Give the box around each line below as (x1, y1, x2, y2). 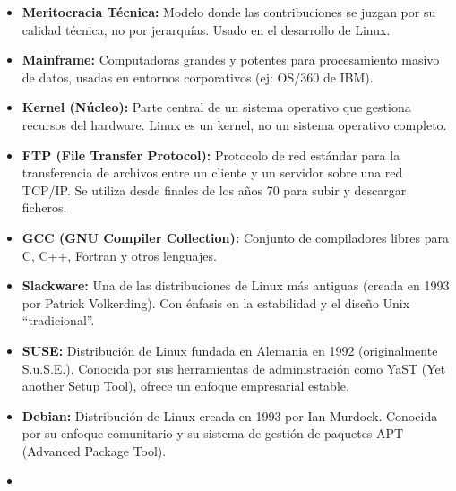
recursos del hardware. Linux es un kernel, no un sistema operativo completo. (22, 115, 447, 134)
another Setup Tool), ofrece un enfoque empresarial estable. (22, 376, 349, 395)
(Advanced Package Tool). (22, 441, 167, 460)
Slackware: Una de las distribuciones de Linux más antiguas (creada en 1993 (22, 276, 450, 295)
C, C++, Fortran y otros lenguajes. (22, 245, 217, 264)
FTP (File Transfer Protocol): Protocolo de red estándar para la (22, 145, 400, 164)
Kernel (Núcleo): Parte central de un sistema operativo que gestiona (22, 98, 411, 116)
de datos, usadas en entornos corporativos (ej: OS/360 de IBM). (22, 67, 374, 86)
